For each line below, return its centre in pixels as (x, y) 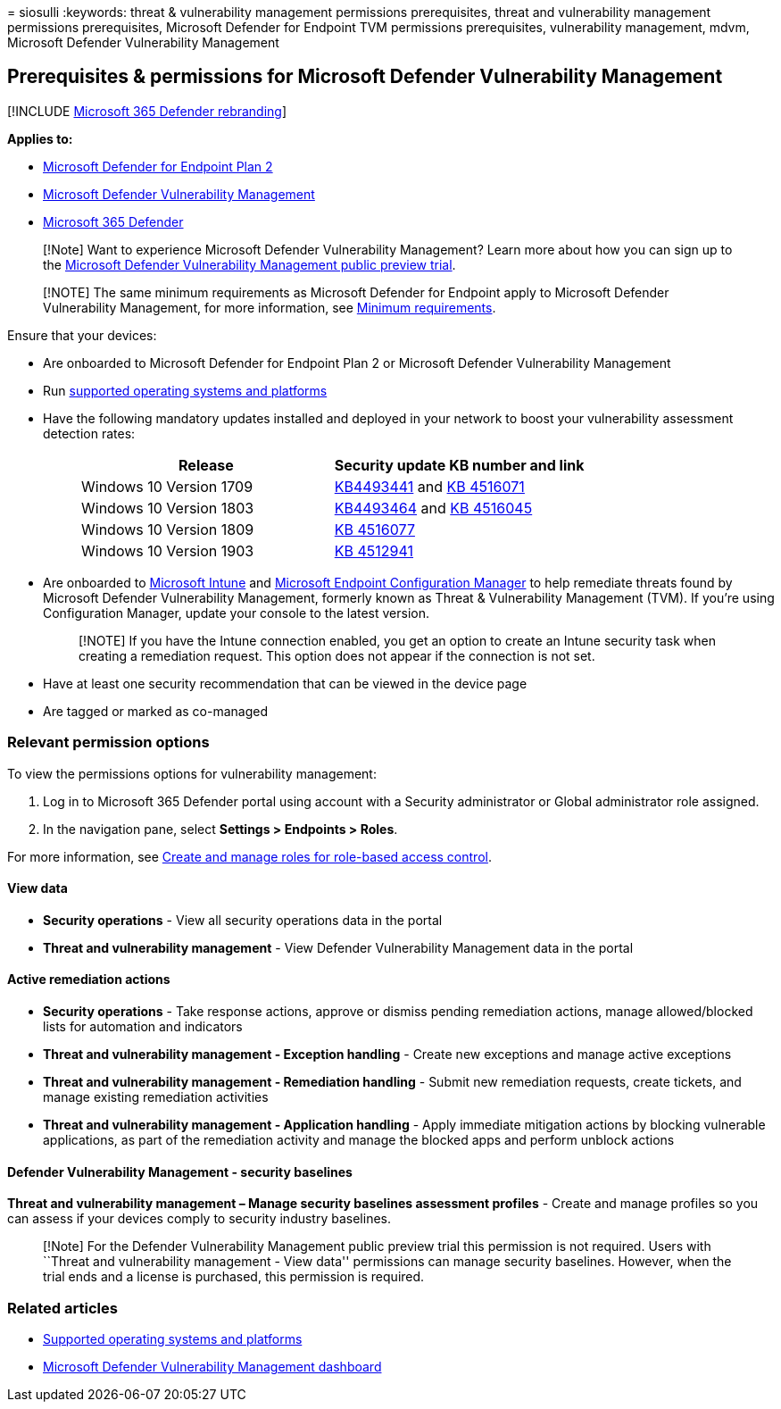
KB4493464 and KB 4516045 (433, 508)
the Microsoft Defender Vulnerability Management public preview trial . (249, 264)
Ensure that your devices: (82, 335)
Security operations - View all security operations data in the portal (243, 920)
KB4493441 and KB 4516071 (429, 486)
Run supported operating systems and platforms (185, 390)
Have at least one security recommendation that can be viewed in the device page (285, 683)
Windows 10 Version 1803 (168, 508)
